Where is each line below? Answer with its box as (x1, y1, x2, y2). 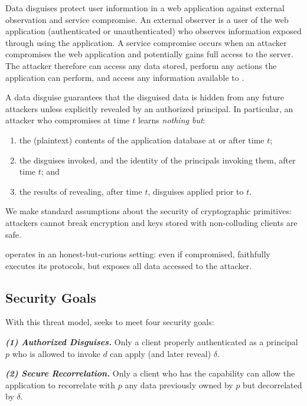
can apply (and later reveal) (110, 347, 211, 359)
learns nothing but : (138, 114, 205, 126)
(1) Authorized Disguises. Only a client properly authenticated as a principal (5, 336, 298, 348)
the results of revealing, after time (19, 185, 142, 197)
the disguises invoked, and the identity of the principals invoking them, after (19, 153, 296, 166)
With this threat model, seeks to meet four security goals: (5, 316, 214, 328)
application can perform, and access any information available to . (5, 71, 244, 83)
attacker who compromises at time (5, 114, 130, 126)
